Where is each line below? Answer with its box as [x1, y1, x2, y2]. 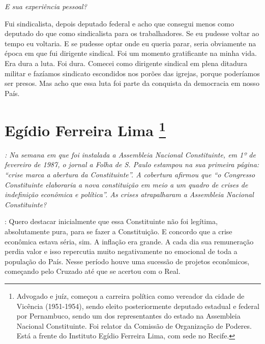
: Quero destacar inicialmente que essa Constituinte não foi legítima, [5, 216, 218, 227]
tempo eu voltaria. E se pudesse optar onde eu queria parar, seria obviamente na [5, 38, 256, 48]
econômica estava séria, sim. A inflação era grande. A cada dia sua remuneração [5, 236, 254, 246]
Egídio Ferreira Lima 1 [5, 117, 166, 140]
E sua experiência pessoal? [5, 1, 87, 11]
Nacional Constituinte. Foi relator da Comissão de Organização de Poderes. [16, 320, 252, 331]
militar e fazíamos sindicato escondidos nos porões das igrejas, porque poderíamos [5, 68, 260, 78]
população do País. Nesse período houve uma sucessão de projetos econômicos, [5, 256, 250, 266]
